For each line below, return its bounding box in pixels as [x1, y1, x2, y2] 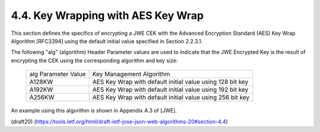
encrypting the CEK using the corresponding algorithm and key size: [11, 57, 178, 64]
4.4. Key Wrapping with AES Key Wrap [11, 9, 204, 22]
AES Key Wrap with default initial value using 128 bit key [92, 78, 249, 86]
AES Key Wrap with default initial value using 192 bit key [92, 86, 249, 94]
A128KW [29, 78, 53, 86]
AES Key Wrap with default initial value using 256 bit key [92, 94, 250, 102]
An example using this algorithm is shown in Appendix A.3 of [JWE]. [11, 107, 177, 114]
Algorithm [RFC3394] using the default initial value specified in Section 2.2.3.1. [11, 37, 203, 44]
